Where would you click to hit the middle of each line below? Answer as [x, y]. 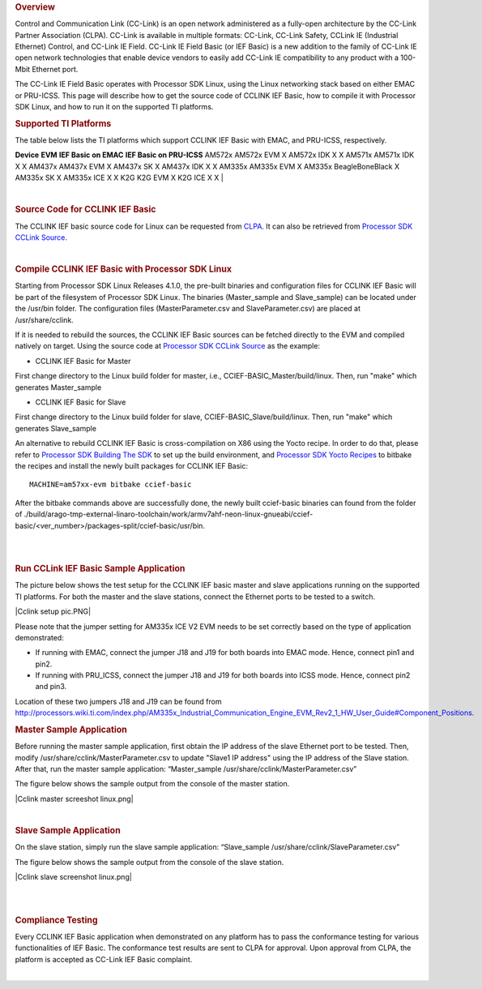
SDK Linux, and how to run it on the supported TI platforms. [114, 107]
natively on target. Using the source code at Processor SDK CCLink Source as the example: [167, 346]
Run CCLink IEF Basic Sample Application [100, 569]
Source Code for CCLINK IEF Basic [85, 209]
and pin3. [51, 687]
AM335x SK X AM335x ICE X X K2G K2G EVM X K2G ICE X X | [119, 178]
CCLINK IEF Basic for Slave [81, 402]
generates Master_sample [58, 387]
